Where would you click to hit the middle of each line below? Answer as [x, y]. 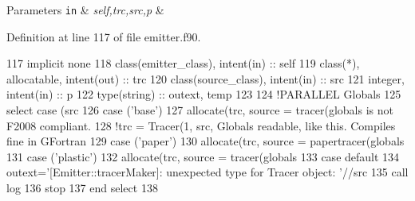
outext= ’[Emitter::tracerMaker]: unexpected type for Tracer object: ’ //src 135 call [207, 172]
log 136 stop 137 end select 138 [82, 187]
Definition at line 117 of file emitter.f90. [104, 36]
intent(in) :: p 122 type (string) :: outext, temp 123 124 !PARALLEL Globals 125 [204, 94]
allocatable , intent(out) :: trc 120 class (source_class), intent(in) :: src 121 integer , [206, 78]
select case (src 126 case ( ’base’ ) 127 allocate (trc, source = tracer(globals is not [200, 110]
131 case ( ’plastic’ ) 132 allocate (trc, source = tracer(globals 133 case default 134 [203, 156]
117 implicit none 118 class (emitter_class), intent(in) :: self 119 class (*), [183, 63]
